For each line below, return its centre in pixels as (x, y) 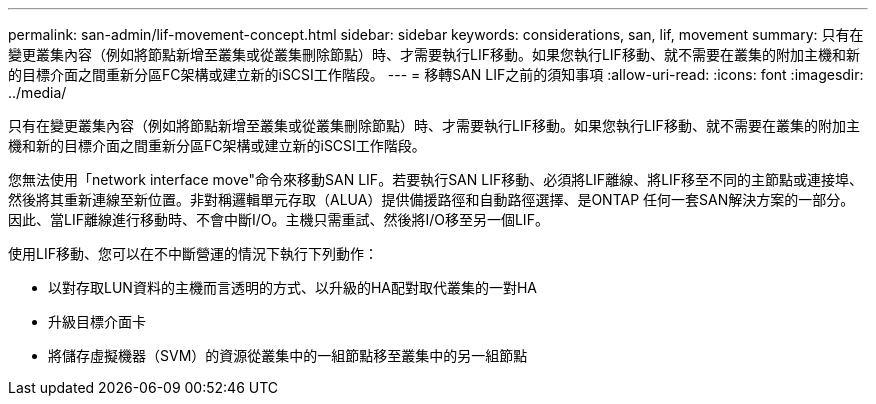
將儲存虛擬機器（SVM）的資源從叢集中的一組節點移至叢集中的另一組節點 (288, 355)
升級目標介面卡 (97, 321)
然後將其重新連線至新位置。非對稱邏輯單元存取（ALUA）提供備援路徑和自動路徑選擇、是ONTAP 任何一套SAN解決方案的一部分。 (431, 199)
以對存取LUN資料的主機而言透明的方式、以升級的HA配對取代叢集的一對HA (293, 287)
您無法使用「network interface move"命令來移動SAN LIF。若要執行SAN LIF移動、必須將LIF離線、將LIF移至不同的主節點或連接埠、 (436, 179)
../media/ (37, 92)
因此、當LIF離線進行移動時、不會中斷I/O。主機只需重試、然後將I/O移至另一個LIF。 (278, 219)
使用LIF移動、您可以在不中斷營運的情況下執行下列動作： (193, 253)
